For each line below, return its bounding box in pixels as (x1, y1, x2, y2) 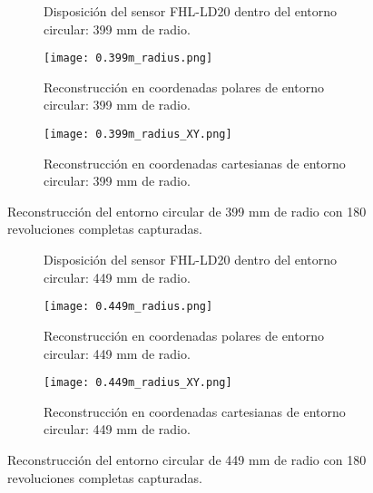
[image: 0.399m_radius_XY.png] (44, 128, 232, 141)
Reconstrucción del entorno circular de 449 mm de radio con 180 (7, 449, 367, 469)
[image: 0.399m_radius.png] (44, 52, 213, 65)
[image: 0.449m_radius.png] (44, 300, 213, 314)
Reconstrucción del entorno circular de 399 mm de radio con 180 (7, 201, 367, 220)
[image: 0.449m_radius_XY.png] (44, 376, 232, 390)
